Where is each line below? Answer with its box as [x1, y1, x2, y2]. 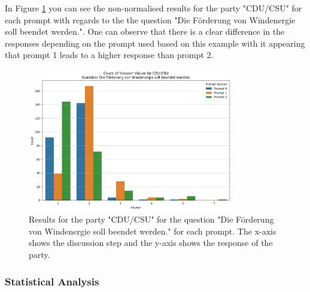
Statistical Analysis [5, 273, 99, 288]
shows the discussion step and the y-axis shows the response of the [29, 236, 273, 249]
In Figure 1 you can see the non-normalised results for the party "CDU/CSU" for [5, 2, 302, 14]
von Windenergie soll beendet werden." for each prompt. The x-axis [29, 224, 276, 237]
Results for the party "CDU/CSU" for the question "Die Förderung [29, 213, 274, 226]
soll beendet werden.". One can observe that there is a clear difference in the [5, 25, 285, 38]
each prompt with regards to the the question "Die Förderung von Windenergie [5, 13, 296, 26]
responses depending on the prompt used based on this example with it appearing [5, 36, 305, 49]
